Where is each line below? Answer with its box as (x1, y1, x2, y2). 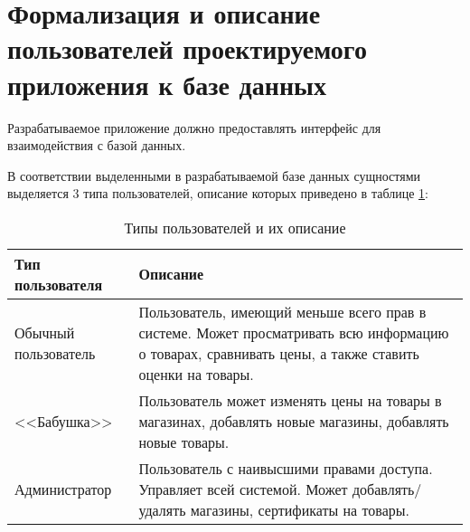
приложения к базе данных (7, 65, 326, 102)
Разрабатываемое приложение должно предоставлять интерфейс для (7, 118, 381, 137)
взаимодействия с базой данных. (7, 136, 186, 155)
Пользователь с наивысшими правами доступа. (138, 457, 433, 479)
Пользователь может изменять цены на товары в (138, 389, 442, 411)
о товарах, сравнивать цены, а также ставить (138, 342, 419, 364)
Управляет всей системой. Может (138, 478, 348, 499)
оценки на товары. (138, 363, 254, 385)
